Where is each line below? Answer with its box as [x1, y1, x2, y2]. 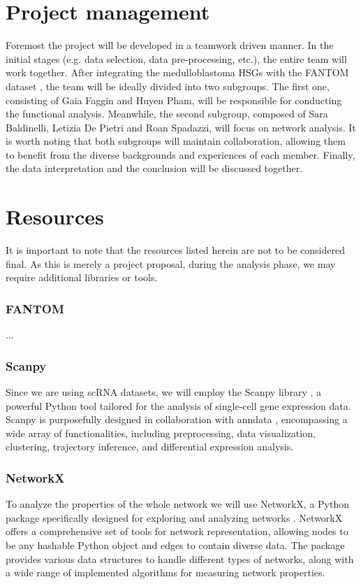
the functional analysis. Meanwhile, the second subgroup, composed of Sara [6, 106, 328, 121]
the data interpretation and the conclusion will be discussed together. [6, 161, 303, 176]
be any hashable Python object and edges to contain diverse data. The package [6, 537, 345, 552]
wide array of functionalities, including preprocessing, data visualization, [6, 425, 316, 440]
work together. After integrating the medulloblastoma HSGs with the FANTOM [6, 65, 349, 80]
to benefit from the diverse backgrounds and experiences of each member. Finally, [6, 147, 355, 162]
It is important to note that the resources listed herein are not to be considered [6, 243, 345, 257]
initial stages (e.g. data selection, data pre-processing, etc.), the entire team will [6, 51, 347, 66]
